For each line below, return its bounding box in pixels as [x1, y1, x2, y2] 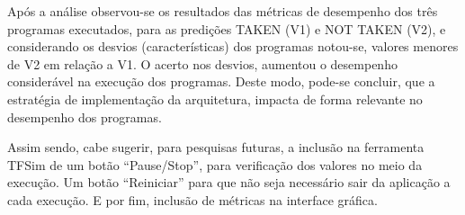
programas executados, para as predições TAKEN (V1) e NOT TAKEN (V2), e [7, 19, 446, 38]
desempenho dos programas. [7, 107, 162, 126]
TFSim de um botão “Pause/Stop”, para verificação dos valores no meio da [7, 155, 423, 174]
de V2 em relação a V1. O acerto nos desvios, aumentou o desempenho [7, 54, 398, 73]
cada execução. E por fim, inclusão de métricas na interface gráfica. [7, 190, 378, 209]
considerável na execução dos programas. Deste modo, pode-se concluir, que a [7, 72, 435, 91]
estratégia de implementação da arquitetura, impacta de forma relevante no [7, 89, 423, 108]
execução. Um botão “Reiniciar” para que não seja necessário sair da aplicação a [7, 173, 451, 192]
